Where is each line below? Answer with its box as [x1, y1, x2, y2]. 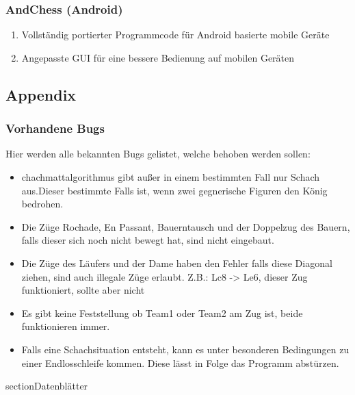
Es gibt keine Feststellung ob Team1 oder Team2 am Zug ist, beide [21, 305, 303, 320]
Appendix [5, 84, 77, 105]
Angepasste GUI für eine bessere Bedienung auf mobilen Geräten [21, 50, 295, 64]
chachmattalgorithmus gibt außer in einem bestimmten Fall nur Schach [21, 170, 320, 183]
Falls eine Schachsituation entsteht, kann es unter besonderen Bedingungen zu [21, 342, 350, 356]
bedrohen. [21, 196, 64, 211]
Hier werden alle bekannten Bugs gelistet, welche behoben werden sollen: [5, 146, 311, 161]
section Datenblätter [5, 379, 88, 393]
